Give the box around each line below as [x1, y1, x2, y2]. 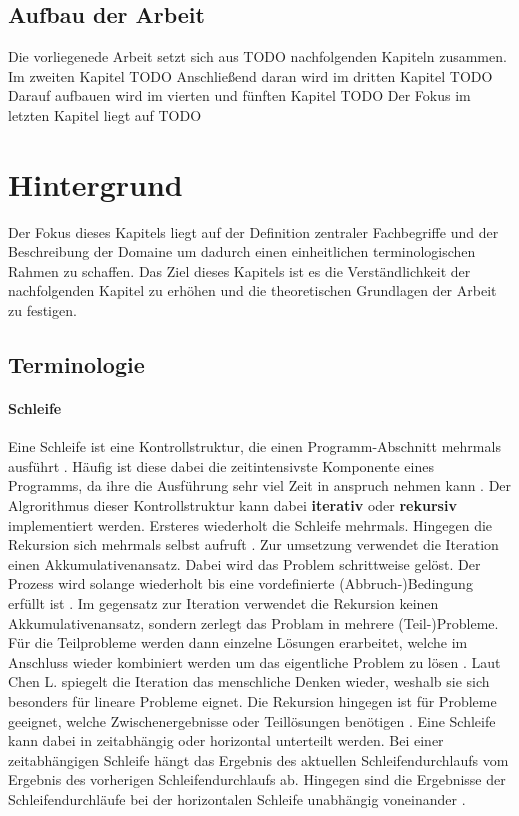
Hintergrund [8, 163, 183, 204]
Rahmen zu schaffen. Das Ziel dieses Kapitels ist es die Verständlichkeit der [8, 260, 471, 281]
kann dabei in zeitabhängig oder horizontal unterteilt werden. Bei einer [8, 730, 444, 751]
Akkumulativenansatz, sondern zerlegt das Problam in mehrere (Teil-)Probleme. [8, 612, 499, 633]
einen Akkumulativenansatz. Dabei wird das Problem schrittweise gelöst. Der [8, 553, 481, 574]
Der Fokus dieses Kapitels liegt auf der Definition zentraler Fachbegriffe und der [8, 221, 499, 242]
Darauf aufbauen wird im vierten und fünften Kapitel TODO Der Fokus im [8, 85, 471, 106]
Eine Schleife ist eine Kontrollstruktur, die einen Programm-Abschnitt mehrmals [8, 436, 501, 457]
